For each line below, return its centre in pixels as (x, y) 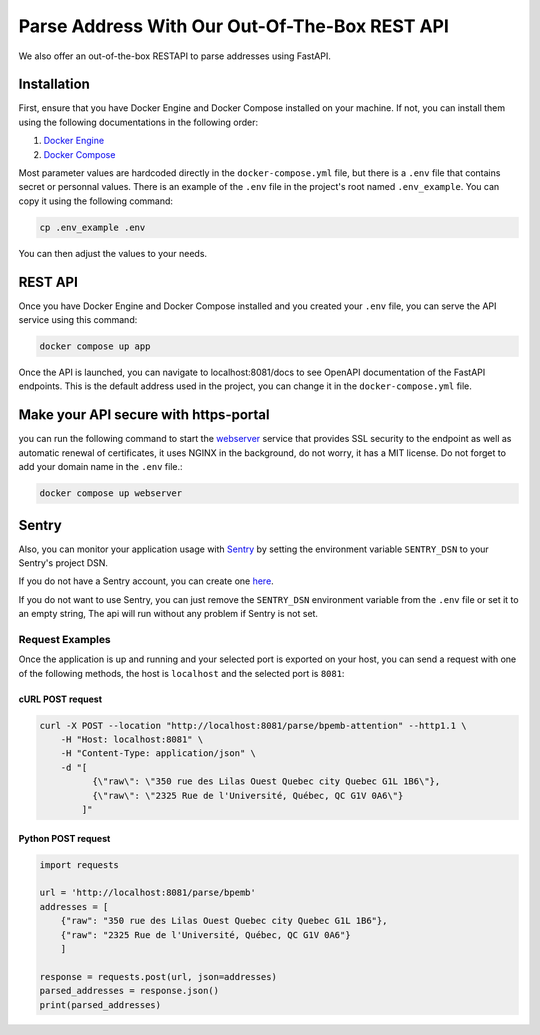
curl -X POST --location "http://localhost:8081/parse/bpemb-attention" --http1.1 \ (253, 725)
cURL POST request (60, 699)
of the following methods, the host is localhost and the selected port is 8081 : (181, 673)
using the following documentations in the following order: (138, 122)
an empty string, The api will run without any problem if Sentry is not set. (168, 614)
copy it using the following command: (96, 201)
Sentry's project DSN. (63, 562)
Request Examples (65, 639)
